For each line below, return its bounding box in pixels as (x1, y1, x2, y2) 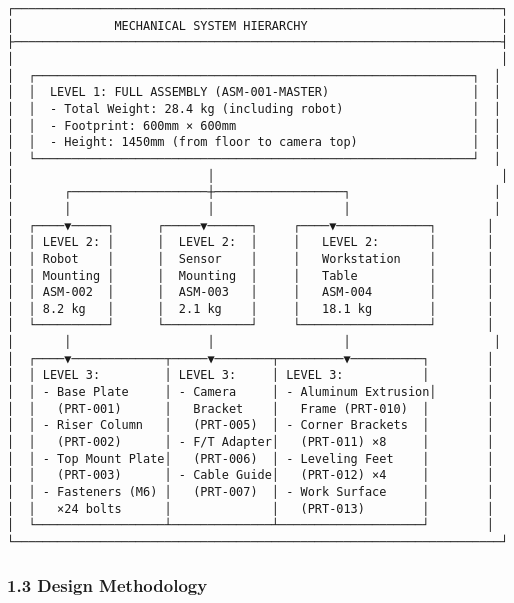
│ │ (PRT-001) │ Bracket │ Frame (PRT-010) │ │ (7, 401, 494, 416)
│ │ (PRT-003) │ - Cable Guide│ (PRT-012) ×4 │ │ (7, 468, 494, 483)
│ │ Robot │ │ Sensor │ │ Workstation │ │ (7, 251, 494, 266)
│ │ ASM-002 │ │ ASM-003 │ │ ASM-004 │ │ (7, 285, 494, 300)
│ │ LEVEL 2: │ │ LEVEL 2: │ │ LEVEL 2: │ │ (7, 235, 494, 250)
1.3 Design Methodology (7, 572, 208, 597)
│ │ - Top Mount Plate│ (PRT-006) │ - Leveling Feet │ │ (7, 451, 494, 466)
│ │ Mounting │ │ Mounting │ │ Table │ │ (7, 268, 494, 283)
